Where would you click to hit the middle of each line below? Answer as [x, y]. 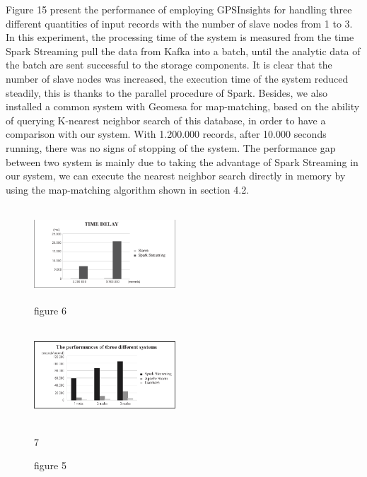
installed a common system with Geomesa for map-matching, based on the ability [183, 106]
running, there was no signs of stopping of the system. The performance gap [171, 147]
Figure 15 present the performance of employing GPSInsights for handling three [179, 9]
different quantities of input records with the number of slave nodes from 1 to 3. [179, 23]
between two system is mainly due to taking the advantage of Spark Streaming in [182, 161]
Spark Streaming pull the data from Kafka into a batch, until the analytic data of [183, 51]
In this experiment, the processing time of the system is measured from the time [180, 37]
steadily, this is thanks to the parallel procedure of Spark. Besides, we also [167, 92]
